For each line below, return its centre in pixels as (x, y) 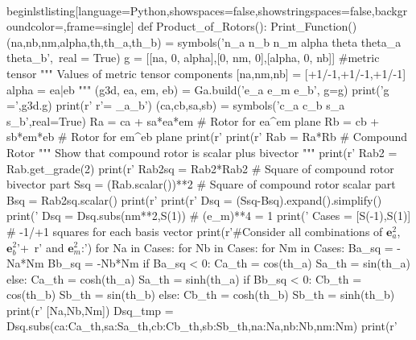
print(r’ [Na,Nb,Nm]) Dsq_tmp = (90, 310)
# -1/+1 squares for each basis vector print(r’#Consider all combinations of (195, 231)
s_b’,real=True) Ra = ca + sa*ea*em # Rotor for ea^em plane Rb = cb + (193, 120)
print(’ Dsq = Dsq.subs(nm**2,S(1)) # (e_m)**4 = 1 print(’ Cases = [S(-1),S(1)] (209, 216)
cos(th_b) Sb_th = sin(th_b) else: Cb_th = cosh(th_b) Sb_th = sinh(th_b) (201, 294)
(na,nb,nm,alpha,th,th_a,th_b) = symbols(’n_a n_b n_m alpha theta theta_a (204, 41)
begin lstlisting (41, 10)
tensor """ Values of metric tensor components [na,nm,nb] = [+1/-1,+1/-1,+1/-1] (206, 73)
